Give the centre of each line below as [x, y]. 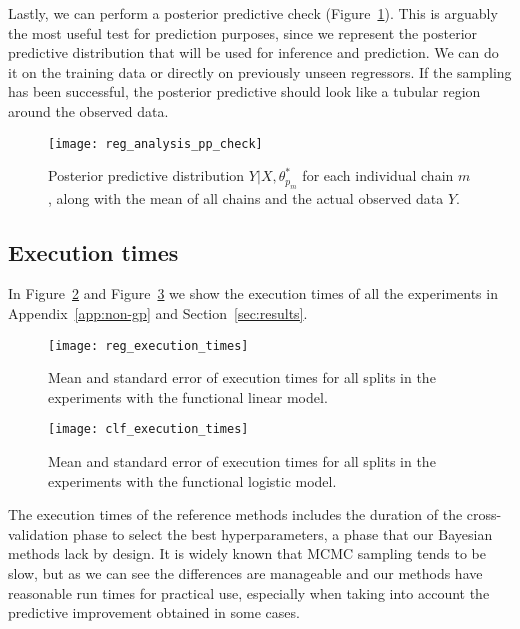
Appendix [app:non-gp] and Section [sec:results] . [158, 313]
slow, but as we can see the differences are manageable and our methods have [245, 573]
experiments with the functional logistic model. [192, 480]
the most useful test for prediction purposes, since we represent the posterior [243, 32]
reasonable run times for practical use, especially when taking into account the [249, 592]
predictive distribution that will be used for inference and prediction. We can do [253, 52]
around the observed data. [88, 110]
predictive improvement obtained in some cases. [154, 612]
